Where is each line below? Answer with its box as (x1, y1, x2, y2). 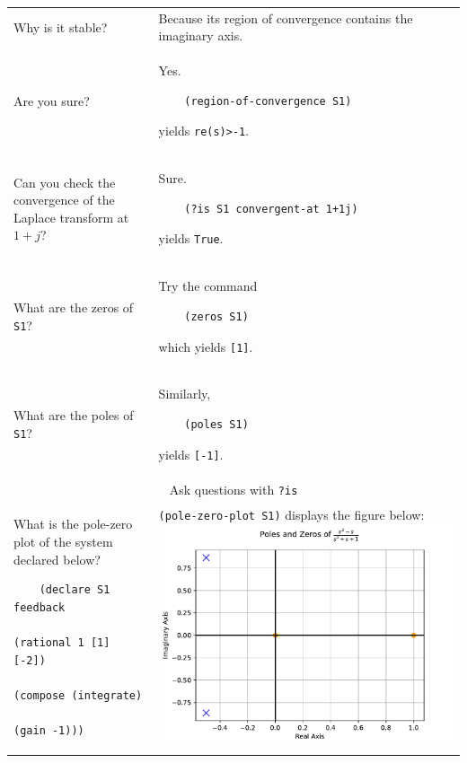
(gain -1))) (13, 724, 84, 737)
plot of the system (13, 532, 113, 551)
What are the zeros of (13, 298, 134, 317)
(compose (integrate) (13, 688, 143, 702)
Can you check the (13, 172, 116, 191)
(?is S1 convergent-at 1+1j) (184, 202, 358, 215)
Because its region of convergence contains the (158, 8, 413, 27)
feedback (13, 601, 66, 614)
